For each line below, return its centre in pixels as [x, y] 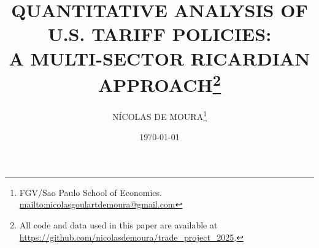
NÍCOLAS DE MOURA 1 [159, 115]
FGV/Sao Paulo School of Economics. [90, 192]
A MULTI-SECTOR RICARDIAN [159, 58]
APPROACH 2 [159, 83]
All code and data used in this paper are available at [118, 225]
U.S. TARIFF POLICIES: [159, 34]
